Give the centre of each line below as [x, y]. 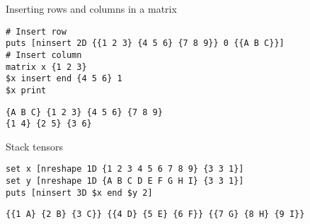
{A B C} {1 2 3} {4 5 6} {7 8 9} [84, 112]
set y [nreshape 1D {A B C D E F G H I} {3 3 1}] [125, 181]
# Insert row [36, 31]
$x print [26, 90]
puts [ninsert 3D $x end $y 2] [79, 193]
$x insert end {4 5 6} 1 [64, 79]
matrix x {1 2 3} [46, 67]
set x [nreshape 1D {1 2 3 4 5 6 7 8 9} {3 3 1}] [125, 169]
